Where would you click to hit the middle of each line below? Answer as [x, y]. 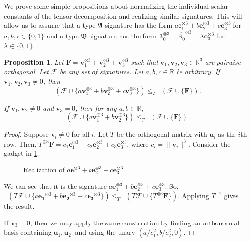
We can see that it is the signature [55, 186]
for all [81, 134]
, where [138, 143]
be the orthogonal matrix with [162, 134]
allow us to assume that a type [50, 25]
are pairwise [223, 62]
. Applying [193, 195]
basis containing [28, 232]
